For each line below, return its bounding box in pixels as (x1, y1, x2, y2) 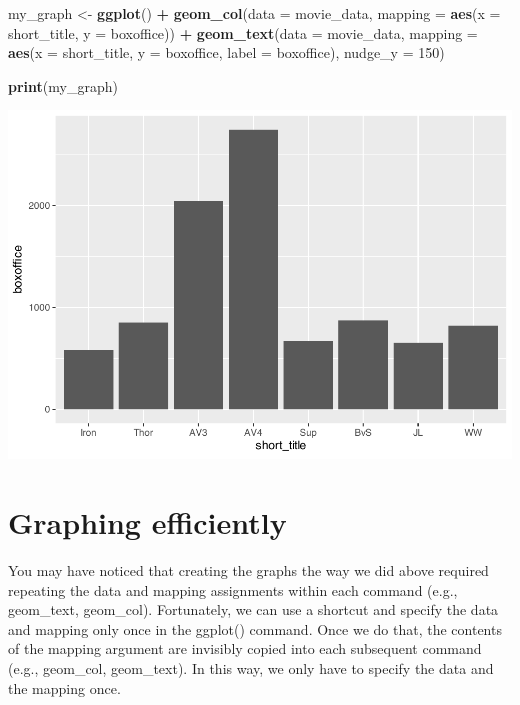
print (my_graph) (8, 75, 118, 96)
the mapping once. (8, 677, 121, 698)
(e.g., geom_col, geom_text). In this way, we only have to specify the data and (8, 657, 494, 678)
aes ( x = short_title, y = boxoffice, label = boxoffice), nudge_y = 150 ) (8, 42, 445, 63)
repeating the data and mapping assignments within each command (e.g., (8, 579, 458, 600)
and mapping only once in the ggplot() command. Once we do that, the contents (8, 618, 502, 639)
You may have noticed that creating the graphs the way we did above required (8, 560, 489, 581)
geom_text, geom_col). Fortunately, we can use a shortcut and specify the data (8, 599, 499, 620)
